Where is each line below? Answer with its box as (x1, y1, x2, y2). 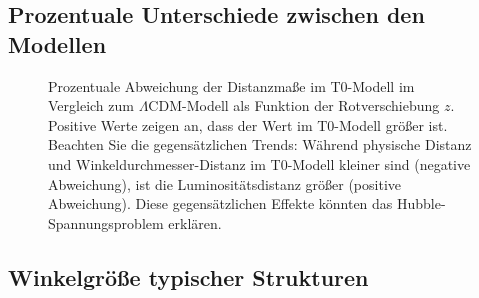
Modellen (8, 28, 107, 59)
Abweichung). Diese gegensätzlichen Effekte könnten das (48, 193, 393, 214)
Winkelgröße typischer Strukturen (8, 261, 369, 292)
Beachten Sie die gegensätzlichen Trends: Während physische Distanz (48, 134, 472, 155)
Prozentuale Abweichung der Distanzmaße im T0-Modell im (48, 75, 415, 96)
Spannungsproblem (48, 212, 164, 233)
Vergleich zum (48, 95, 134, 116)
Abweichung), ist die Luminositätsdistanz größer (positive (48, 173, 401, 194)
